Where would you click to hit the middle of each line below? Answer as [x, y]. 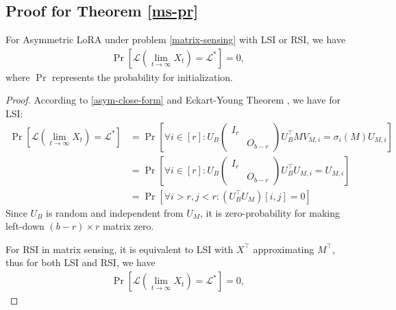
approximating [284, 249]
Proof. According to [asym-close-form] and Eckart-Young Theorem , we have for [173, 100]
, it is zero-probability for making [270, 212]
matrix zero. [128, 226]
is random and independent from [115, 212]
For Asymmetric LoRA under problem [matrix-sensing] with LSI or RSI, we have [176, 39]
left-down [25, 226]
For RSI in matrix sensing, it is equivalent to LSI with [120, 249]
